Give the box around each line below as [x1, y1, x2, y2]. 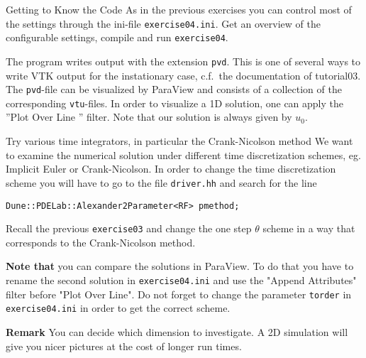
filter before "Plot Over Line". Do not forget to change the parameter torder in [6, 286, 352, 301]
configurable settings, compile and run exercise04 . [6, 30, 228, 45]
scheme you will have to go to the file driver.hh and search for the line [6, 175, 317, 190]
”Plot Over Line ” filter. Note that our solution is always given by [6, 109, 292, 124]
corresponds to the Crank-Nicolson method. [6, 234, 196, 249]
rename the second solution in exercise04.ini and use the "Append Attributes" [6, 273, 357, 287]
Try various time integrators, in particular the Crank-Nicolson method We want [6, 134, 353, 148]
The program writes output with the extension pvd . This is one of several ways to [6, 53, 361, 68]
